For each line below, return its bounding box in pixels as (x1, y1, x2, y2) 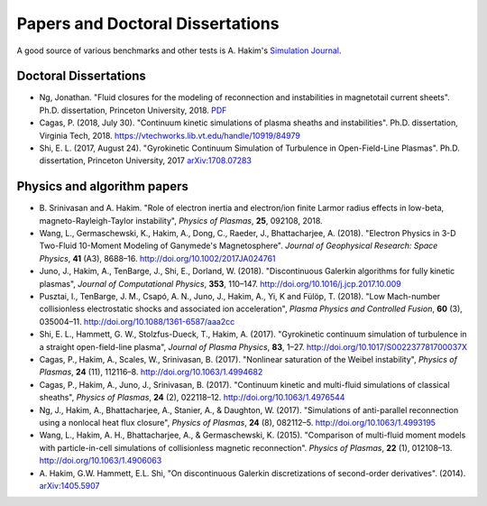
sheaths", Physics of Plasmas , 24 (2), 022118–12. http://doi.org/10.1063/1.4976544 (39, 392, 345, 403)
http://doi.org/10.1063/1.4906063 (39, 455, 162, 466)
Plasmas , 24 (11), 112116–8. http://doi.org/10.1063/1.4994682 (39, 366, 263, 378)
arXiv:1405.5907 (39, 480, 100, 491)
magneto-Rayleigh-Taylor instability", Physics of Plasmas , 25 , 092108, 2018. (39, 215, 324, 225)
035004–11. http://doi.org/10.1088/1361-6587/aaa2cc (39, 316, 235, 327)
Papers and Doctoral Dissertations (16, 14, 280, 33)
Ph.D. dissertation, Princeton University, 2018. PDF (39, 105, 227, 115)
